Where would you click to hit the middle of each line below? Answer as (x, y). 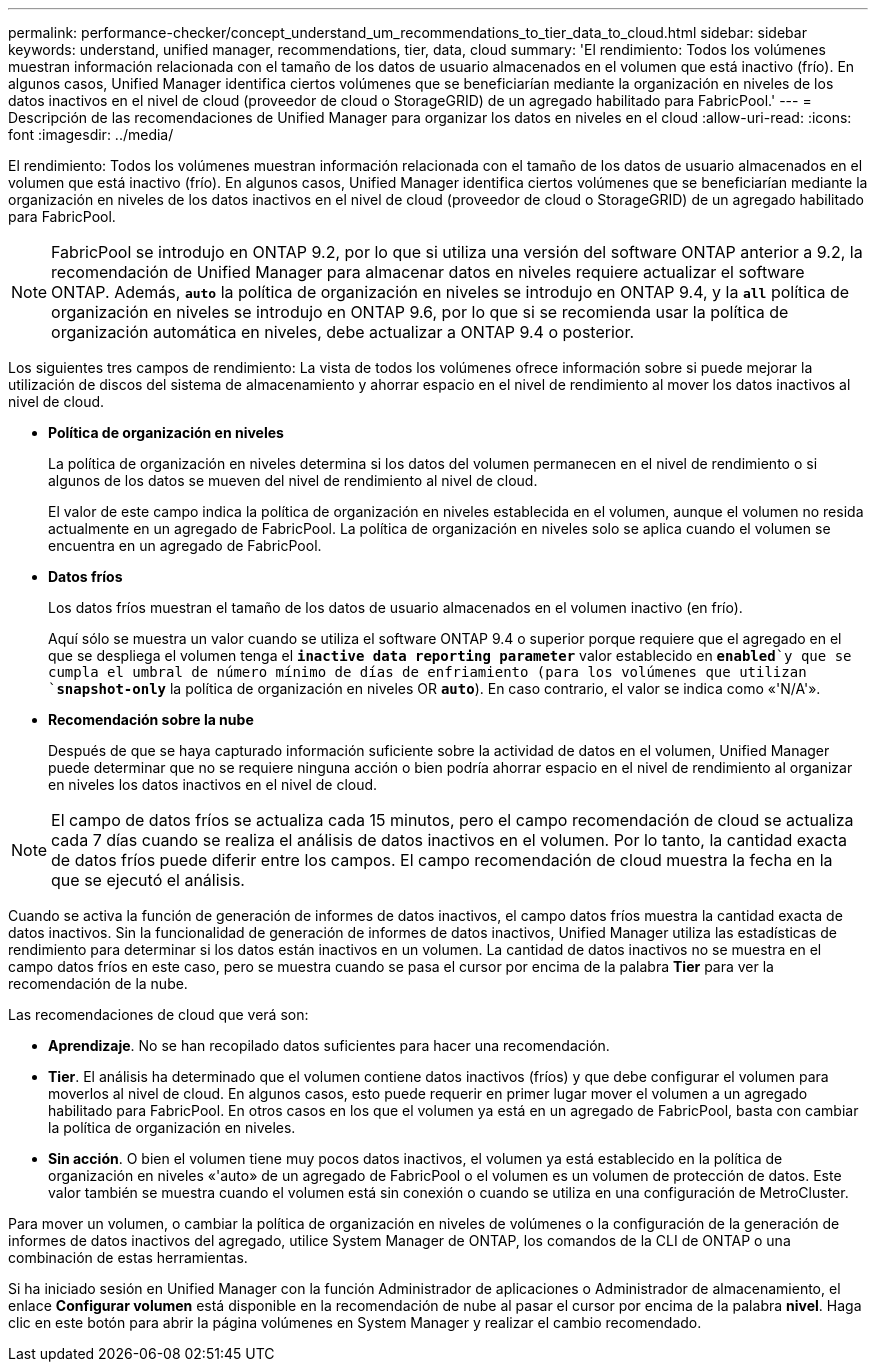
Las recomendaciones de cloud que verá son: (158, 1014)
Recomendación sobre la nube (151, 719)
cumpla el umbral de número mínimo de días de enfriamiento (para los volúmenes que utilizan (427, 672)
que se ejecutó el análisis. (148, 880)
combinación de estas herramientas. (128, 1257)
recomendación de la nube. (98, 983)
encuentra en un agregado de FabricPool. (185, 545)
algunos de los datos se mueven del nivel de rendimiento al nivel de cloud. (293, 480)
